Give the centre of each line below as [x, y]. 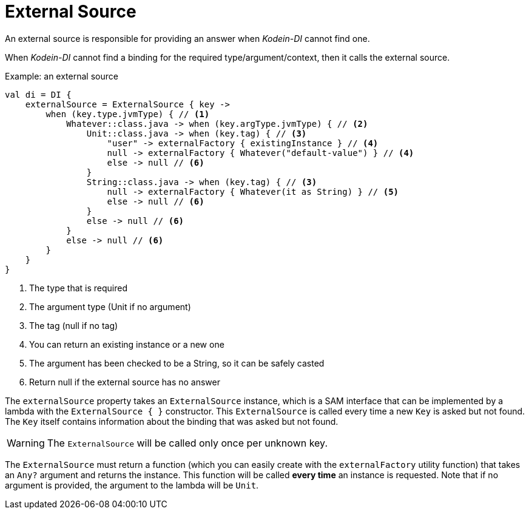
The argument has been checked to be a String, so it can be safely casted [177, 363]
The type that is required [78, 288]
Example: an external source [62, 76]
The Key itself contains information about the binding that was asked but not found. [172, 421]
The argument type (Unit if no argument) [110, 306]
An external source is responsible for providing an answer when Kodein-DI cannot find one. [187, 38]
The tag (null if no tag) [74, 325]
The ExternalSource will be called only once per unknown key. [187, 443]
